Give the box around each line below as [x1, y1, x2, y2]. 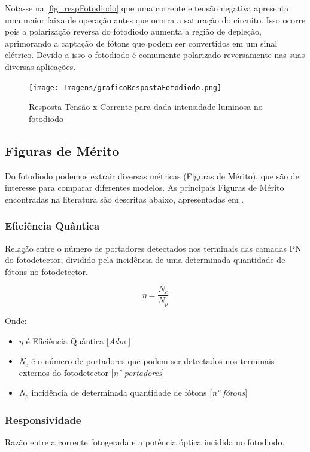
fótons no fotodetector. [5, 265, 88, 277]
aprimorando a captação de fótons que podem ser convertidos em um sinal [5, 36, 278, 49]
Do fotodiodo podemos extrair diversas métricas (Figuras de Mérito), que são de [5, 169, 299, 182]
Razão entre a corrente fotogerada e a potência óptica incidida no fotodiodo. [5, 435, 285, 448]
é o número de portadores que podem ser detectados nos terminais [31, 355, 275, 367]
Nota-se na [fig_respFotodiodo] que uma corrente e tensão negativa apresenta [5, 2, 289, 14]
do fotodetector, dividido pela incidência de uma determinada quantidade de [5, 254, 285, 266]
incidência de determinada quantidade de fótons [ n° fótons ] [31, 386, 248, 399]
